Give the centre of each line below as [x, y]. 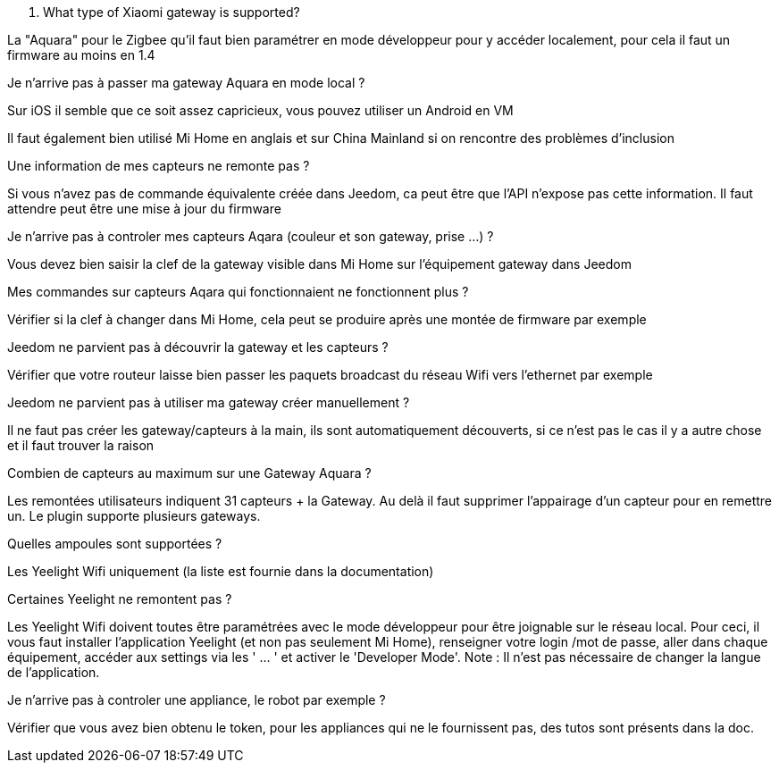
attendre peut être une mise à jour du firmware [144, 209]
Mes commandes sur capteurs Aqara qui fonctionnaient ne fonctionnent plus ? [238, 292]
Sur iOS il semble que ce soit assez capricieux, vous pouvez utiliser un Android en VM [260, 110]
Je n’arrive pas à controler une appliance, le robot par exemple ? [197, 700]
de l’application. [54, 672]
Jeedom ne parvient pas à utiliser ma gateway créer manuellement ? [209, 402]
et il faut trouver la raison [81, 445]
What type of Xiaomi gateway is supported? [172, 12]
